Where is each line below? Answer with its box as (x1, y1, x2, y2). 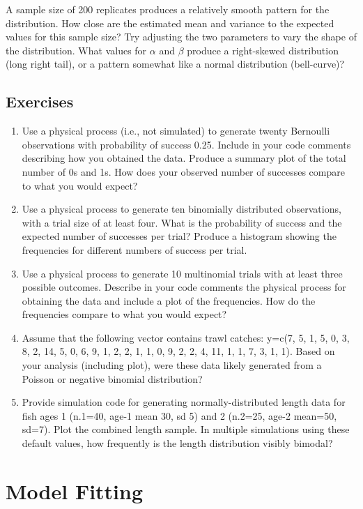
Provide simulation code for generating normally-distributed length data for (22, 395, 346, 409)
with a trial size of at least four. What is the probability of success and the (22, 215, 342, 229)
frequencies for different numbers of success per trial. (22, 242, 247, 257)
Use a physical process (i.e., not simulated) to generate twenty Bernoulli (22, 123, 330, 138)
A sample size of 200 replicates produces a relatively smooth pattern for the (6, 2, 330, 16)
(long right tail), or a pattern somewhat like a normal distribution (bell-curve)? (6, 56, 345, 71)
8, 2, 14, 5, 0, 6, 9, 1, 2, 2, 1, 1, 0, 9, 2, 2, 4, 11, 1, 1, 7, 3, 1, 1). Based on (22, 344, 335, 358)
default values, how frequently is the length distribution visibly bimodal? (22, 436, 333, 450)
